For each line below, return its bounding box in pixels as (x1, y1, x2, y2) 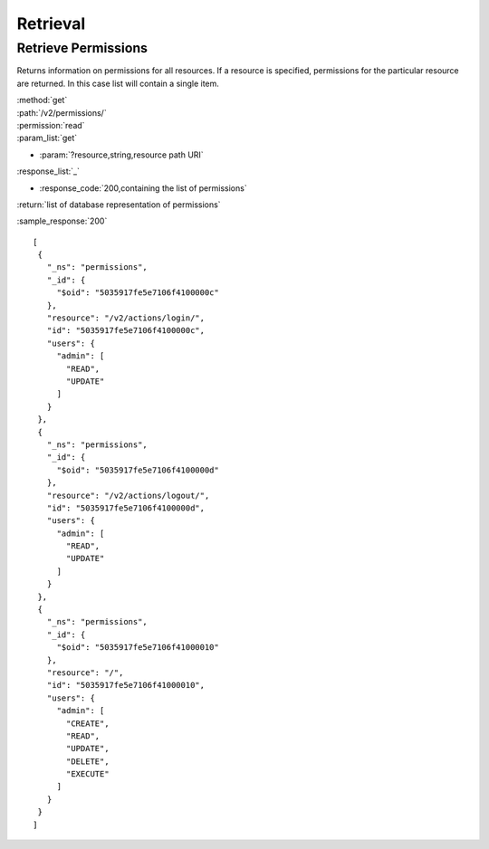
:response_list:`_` (16, 166, 81, 176)
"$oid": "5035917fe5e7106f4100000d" (56, 464, 219, 475)
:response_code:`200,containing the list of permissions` (39, 182, 248, 194)
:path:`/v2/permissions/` (16, 107, 108, 118)
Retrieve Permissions (16, 40, 149, 56)
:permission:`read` (16, 119, 85, 130)
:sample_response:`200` (16, 215, 108, 226)
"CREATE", (66, 718, 110, 729)
